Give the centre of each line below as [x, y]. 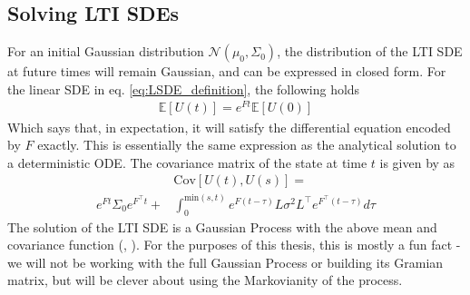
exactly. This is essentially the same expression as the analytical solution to [247, 145]
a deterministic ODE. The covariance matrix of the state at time [187, 162]
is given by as [417, 162]
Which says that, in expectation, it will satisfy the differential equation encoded [229, 127]
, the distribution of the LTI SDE [370, 51]
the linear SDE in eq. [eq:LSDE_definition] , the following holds [184, 88]
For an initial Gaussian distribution [106, 51]
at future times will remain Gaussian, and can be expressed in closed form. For [227, 71]
